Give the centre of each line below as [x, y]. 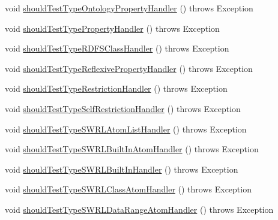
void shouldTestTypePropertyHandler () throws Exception [112, 28]
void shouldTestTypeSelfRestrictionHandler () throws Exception [123, 108]
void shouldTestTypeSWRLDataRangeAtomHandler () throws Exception [139, 209]
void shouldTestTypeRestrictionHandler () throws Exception [116, 88]
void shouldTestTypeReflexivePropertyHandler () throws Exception [129, 68]
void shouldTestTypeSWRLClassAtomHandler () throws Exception [128, 189]
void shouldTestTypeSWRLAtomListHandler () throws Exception [126, 129]
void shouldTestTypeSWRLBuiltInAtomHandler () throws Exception [132, 149]
